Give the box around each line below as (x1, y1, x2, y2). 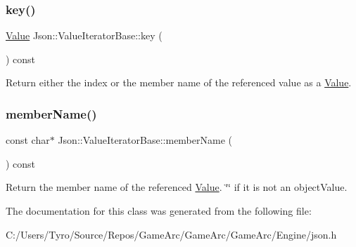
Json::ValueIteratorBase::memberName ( (58, 133, 232, 147)
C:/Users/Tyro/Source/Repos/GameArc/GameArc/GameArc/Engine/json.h (6, 227, 337, 241)
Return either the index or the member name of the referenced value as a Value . (6, 75, 352, 90)
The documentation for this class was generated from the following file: (6, 203, 312, 218)
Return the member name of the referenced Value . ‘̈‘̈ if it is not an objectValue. (6, 180, 348, 194)
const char (6, 133, 50, 147)
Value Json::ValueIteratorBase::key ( (6, 28, 163, 43)
